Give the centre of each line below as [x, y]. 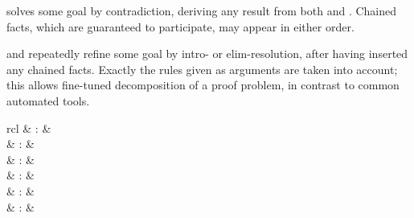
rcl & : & [29, 128]
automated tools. [48, 100]
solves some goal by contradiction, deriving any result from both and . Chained [202, 10]
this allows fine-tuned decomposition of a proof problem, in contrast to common [203, 85]
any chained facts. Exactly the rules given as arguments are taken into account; [202, 69]
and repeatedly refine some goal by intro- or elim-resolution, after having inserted [207, 53]
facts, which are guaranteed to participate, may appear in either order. [180, 26]
